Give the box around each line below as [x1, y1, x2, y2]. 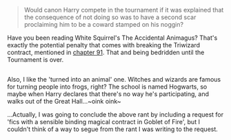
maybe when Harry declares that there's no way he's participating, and [7, 90, 209, 98]
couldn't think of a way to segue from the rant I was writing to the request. [7, 125, 219, 133]
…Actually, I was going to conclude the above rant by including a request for [7, 110, 224, 119]
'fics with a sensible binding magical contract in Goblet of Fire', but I [7, 118, 200, 126]
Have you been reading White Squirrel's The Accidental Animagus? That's [7, 34, 218, 42]
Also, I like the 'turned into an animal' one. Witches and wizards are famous [7, 75, 221, 84]
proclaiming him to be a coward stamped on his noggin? [23, 21, 184, 28]
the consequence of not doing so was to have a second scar [23, 13, 197, 21]
